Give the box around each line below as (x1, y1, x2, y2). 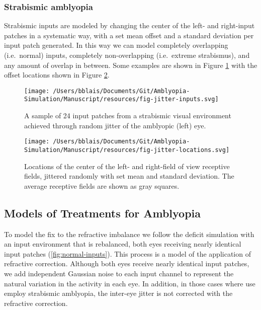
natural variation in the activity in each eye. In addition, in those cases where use (4, 278, 255, 288)
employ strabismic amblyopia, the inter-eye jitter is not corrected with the (4, 288, 233, 298)
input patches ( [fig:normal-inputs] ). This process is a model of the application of (4, 248, 251, 259)
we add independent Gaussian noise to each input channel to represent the (4, 268, 234, 278)
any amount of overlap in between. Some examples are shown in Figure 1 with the (4, 59, 257, 70)
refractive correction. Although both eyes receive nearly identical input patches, (4, 258, 249, 269)
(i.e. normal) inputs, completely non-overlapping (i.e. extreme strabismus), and (4, 50, 250, 60)
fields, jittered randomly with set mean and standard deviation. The (24, 171, 234, 181)
